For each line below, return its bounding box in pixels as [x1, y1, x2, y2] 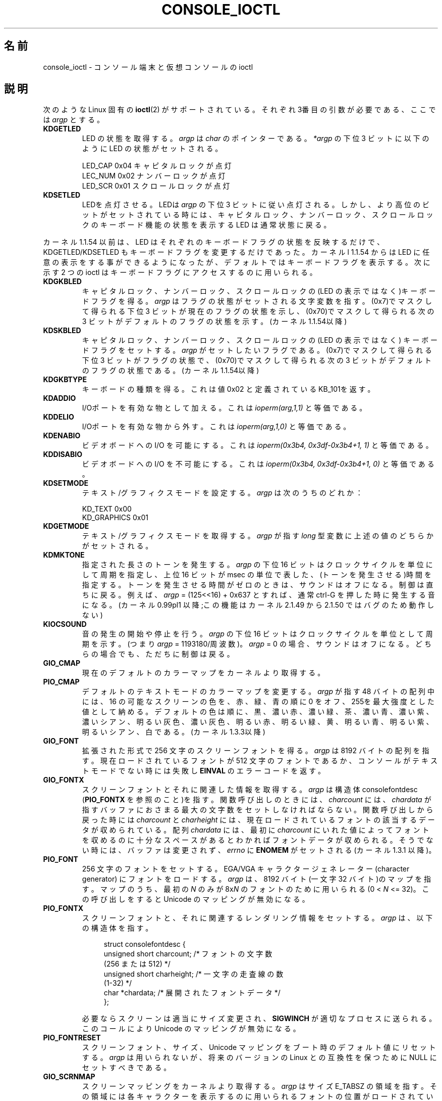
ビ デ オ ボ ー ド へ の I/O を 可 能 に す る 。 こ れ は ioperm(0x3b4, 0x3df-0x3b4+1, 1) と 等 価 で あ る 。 [82, 441, 433, 450]
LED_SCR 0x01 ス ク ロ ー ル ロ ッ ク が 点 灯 [82, 181, 230, 191]
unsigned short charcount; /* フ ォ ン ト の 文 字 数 [103, 949, 272, 958]
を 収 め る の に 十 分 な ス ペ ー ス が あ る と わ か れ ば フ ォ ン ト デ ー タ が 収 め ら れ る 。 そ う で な [82, 836, 433, 845]
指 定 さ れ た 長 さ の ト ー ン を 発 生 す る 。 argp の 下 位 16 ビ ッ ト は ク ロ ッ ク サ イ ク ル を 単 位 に [82, 560, 433, 569]
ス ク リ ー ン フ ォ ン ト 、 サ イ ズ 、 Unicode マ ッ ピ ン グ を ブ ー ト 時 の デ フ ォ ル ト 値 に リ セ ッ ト [82, 1043, 436, 1052]
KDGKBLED [43, 277, 82, 286]
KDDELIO [43, 412, 74, 422]
